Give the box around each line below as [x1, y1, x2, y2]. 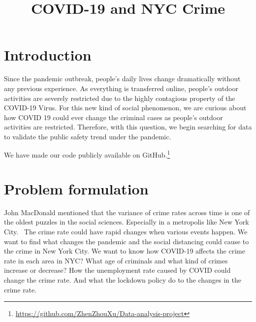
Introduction [4, 45, 92, 65]
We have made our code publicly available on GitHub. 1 [4, 148, 170, 160]
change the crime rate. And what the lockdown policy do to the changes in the [4, 275, 241, 285]
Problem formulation [4, 178, 149, 198]
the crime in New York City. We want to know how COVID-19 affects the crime [4, 246, 245, 256]
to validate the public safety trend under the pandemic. [4, 131, 171, 141]
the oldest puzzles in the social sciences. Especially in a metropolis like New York [4, 217, 249, 227]
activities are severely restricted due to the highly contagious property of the [4, 93, 235, 103]
